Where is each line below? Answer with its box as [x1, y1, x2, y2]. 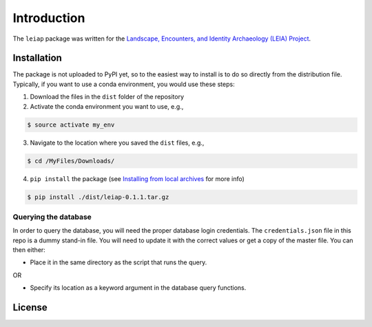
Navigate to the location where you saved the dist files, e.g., [30, 138, 205, 147]
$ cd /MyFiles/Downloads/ [27, 157, 115, 165]
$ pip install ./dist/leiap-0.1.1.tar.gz [27, 193, 169, 201]
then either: [12, 246, 46, 254]
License [12, 302, 48, 313]
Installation [12, 52, 62, 64]
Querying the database [12, 212, 92, 222]
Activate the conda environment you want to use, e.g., [30, 102, 184, 110]
